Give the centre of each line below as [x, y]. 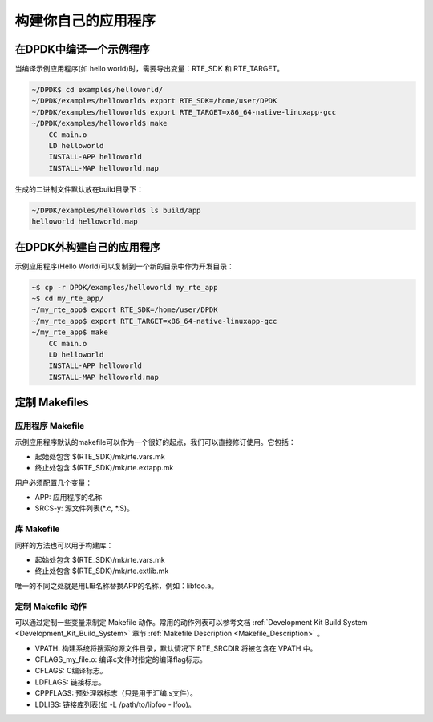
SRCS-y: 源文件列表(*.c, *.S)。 [84, 508]
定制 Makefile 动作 [51, 607]
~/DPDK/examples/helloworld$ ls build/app [116, 210]
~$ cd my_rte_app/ [68, 299]
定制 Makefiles [52, 403]
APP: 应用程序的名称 [69, 498]
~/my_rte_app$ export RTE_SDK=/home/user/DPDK [125, 310]
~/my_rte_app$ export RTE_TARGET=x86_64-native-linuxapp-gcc [154, 321]
